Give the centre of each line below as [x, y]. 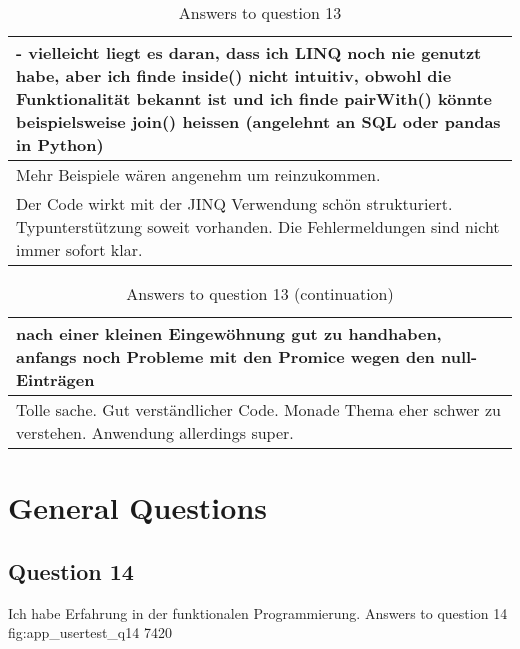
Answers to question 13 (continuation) [260, 293]
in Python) [60, 144]
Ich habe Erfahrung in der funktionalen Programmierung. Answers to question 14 [258, 612]
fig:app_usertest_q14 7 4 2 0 [90, 632]
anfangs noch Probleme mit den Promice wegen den [225, 356]
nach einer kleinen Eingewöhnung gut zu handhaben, [229, 333]
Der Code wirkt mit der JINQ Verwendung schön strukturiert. [234, 203]
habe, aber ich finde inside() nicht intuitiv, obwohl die [234, 75]
